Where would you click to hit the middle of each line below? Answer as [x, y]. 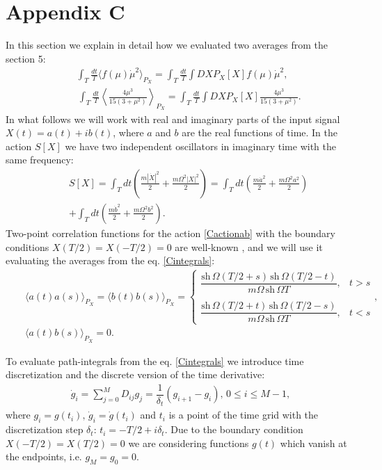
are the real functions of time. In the [260, 132]
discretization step [45, 429]
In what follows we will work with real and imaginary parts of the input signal [173, 119]
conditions [27, 246]
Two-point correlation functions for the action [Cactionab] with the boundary [170, 233]
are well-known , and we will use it [249, 246]
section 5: [26, 58]
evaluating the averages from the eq [81, 260]
